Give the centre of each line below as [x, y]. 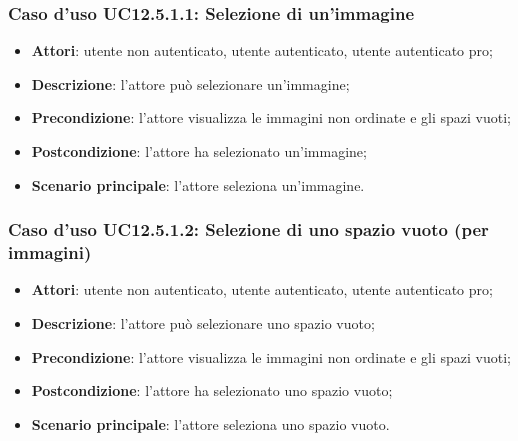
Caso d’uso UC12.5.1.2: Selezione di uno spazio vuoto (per [248, 229]
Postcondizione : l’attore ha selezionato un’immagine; [199, 151]
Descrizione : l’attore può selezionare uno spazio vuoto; [203, 322]
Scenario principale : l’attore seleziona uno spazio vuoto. [210, 423]
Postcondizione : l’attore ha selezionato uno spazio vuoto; [212, 390]
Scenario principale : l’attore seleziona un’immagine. [198, 184]
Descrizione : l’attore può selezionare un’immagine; [190, 83]
